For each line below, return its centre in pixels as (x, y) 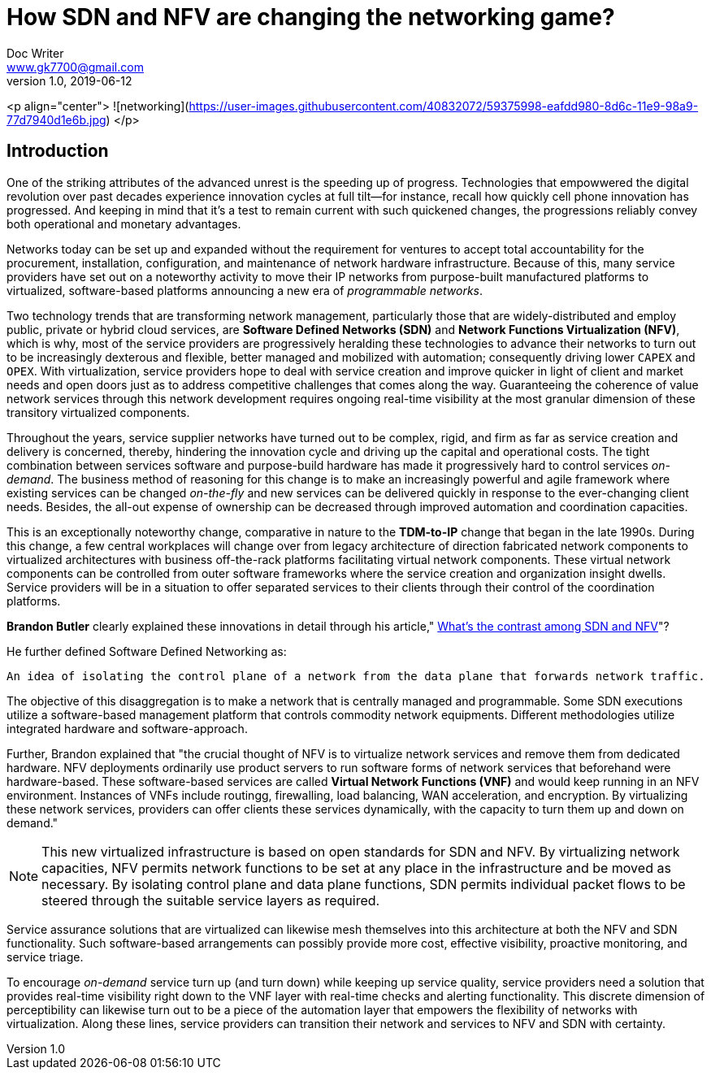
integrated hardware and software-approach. (127, 728)
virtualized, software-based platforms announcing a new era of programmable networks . (245, 290)
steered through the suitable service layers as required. (211, 900)
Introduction (58, 151)
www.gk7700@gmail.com (75, 67)
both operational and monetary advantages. (124, 223)
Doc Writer (35, 53)
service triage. (45, 957)
